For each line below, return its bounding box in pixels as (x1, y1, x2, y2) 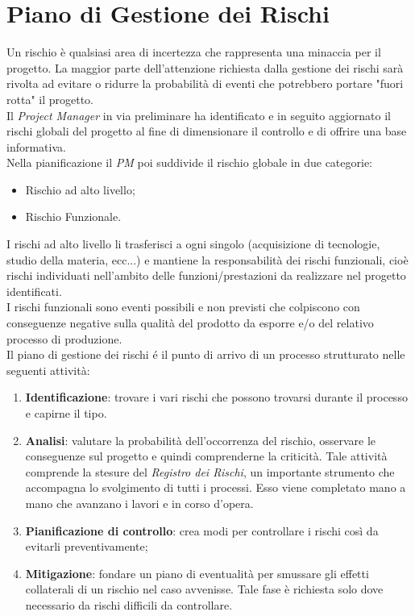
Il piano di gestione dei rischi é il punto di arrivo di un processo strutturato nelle (6, 346, 405, 363)
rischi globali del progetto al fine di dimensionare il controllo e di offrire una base (6, 123, 407, 139)
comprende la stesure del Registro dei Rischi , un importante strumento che (25, 463, 395, 480)
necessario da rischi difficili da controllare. (25, 596, 233, 613)
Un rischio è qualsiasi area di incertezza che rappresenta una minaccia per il (6, 44, 381, 60)
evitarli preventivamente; (25, 538, 148, 555)
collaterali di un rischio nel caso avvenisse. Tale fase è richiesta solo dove (25, 581, 384, 597)
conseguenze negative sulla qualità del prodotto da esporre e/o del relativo (6, 314, 374, 331)
